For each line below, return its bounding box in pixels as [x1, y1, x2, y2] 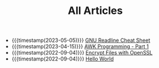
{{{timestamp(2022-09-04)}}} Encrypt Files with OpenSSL [11, 49, 153, 56]
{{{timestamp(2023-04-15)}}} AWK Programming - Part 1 [11, 43, 149, 50]
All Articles [68, 4, 123, 17]
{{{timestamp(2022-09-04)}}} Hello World [11, 55, 114, 62]
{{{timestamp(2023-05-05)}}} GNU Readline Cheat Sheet [11, 37, 150, 44]
